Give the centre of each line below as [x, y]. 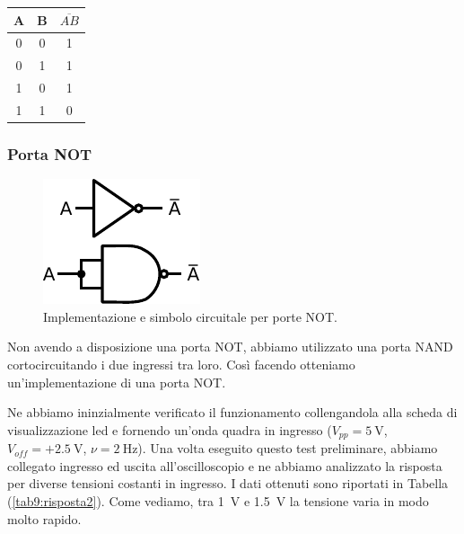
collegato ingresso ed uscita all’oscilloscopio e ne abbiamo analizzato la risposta [225, 465]
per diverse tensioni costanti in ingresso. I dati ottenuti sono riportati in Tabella [228, 483]
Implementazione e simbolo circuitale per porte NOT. [191, 316]
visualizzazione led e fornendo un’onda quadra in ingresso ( [170, 429]
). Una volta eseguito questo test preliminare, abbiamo [288, 448]
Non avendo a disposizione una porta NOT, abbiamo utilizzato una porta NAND [230, 347]
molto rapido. [44, 518]
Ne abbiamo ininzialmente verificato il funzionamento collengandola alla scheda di [232, 412]
